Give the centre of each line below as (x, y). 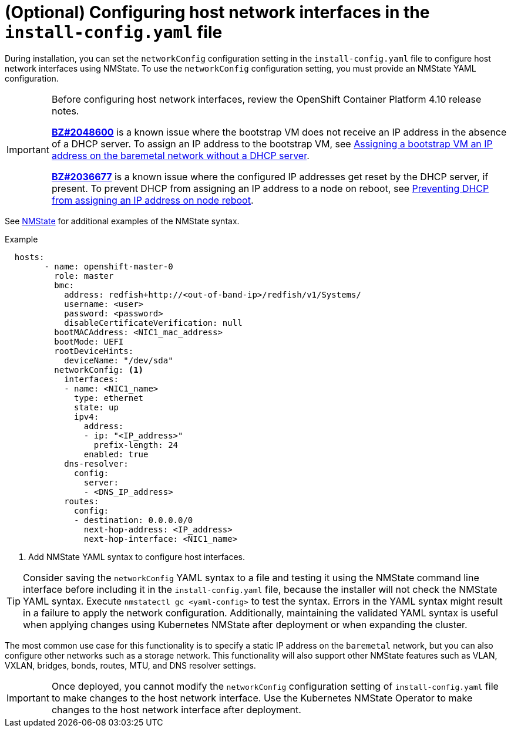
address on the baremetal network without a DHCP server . (180, 155)
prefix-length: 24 (136, 445)
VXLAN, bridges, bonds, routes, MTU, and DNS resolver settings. (130, 665)
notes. (65, 111)
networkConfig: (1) (99, 370)
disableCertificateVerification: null (153, 323)
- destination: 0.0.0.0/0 (134, 520)
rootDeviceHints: (94, 351)
